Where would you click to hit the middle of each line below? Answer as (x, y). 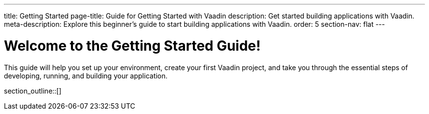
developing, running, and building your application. (86, 76)
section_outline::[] (33, 91)
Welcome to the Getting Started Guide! (132, 46)
